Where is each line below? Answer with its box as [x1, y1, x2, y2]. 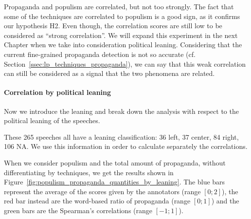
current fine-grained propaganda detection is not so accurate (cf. [4, 49, 196, 59]
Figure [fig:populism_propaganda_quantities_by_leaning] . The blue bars [4, 177, 225, 187]
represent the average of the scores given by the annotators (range [4, 186, 201, 196]
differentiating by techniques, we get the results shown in [4, 167, 174, 177]
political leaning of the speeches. [4, 115, 100, 126]
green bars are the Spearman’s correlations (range [4, 205, 153, 215]
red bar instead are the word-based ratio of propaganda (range [4, 196, 191, 206]
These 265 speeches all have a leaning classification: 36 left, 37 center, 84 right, [4, 131, 239, 142]
